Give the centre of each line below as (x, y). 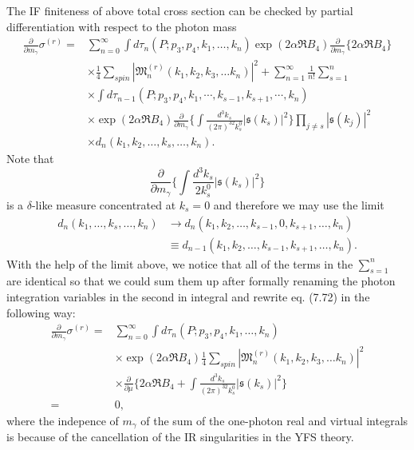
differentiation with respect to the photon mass (122, 26)
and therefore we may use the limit (299, 204)
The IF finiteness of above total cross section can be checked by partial (180, 10)
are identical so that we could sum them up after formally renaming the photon (201, 281)
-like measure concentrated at (104, 204)
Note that (30, 158)
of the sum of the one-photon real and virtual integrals (274, 420)
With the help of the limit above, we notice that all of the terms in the (180, 263)
